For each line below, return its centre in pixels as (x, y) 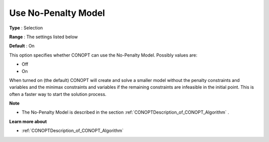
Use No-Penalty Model (57, 13)
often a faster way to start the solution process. (58, 94)
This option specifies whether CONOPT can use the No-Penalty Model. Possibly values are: (103, 55)
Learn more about (28, 121)
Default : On (22, 46)
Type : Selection (26, 28)
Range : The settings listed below (44, 37)
